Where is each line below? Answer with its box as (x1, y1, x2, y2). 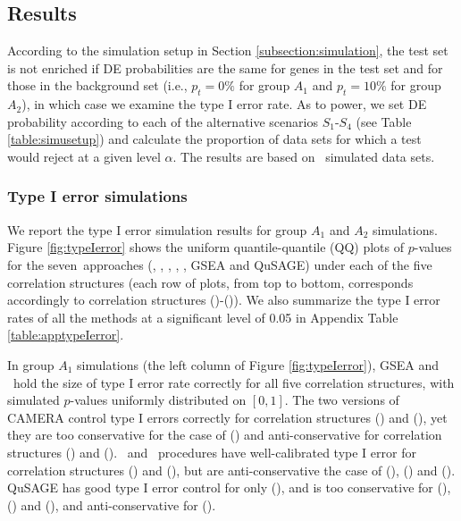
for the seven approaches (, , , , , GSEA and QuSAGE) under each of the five (7, 255, 432, 273)
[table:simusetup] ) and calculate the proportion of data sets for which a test (7, 130, 422, 148)
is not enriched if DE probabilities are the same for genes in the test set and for (7, 58, 443, 77)
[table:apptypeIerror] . (7, 325, 124, 344)
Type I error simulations (7, 185, 188, 207)
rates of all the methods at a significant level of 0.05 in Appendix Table (7, 307, 398, 326)
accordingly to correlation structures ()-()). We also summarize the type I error (7, 290, 440, 309)
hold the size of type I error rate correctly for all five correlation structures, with (13, 373, 455, 391)
